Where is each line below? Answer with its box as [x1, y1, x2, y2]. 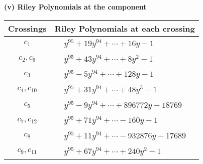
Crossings [8, 22, 47, 34]
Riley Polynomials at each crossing [54, 22, 195, 34]
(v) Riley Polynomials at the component [4, 2, 147, 12]
